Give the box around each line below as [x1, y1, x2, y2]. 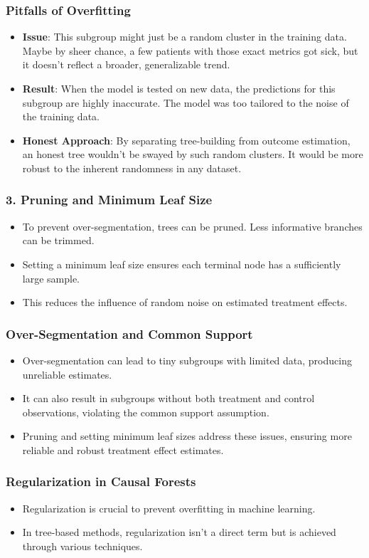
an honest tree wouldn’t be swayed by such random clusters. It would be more [22, 147, 363, 162]
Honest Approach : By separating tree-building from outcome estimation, [22, 132, 351, 147]
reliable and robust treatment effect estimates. [22, 442, 224, 457]
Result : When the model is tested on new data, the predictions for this [22, 81, 336, 95]
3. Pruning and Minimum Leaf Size [6, 191, 213, 209]
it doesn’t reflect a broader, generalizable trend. [22, 57, 230, 72]
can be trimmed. [22, 233, 95, 248]
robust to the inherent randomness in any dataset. [22, 160, 242, 175]
